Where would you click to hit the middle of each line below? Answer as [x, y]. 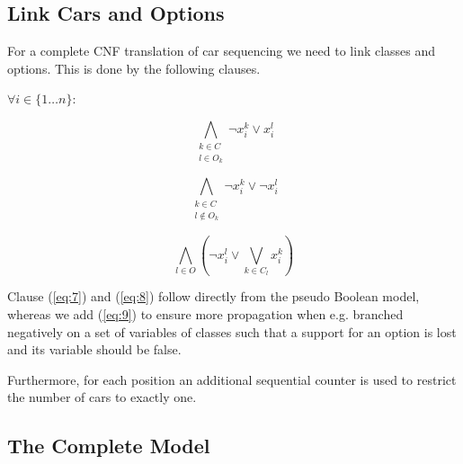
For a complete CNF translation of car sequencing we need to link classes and [222, 51]
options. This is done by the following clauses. [134, 68]
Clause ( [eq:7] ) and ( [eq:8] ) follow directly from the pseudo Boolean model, [214, 296]
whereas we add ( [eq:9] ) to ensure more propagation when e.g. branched [205, 314]
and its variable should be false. [94, 349]
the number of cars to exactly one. [102, 397]
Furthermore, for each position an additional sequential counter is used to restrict [232, 379]
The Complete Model [109, 446]
